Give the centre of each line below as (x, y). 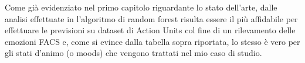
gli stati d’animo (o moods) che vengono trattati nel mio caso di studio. (133, 53)
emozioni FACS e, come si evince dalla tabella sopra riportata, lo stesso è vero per (152, 41)
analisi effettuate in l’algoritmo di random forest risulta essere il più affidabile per (151, 18)
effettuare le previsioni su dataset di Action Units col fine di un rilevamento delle (150, 30)
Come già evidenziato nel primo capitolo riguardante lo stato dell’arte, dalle (141, 7)
